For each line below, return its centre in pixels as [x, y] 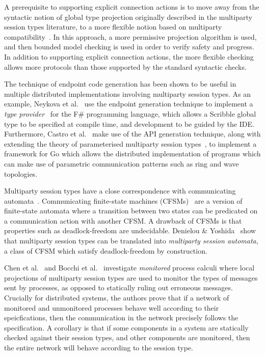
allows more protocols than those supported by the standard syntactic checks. [125, 66]
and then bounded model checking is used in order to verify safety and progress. [129, 47]
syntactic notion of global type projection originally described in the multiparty [128, 17]
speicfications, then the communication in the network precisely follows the [121, 318]
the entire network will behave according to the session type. [99, 347]
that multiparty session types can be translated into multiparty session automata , [131, 241]
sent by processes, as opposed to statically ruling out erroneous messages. [118, 287]
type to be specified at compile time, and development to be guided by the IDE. [129, 124]
